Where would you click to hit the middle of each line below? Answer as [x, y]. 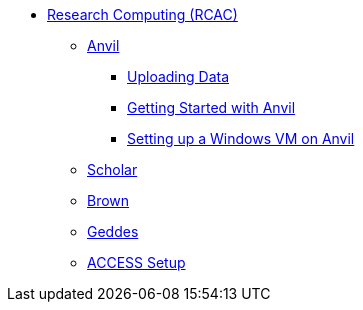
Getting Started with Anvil [211, 107]
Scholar [112, 169]
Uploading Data [178, 76]
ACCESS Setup [136, 262]
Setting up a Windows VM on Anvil [241, 138]
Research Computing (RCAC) [142, 14]
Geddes [113, 231]
